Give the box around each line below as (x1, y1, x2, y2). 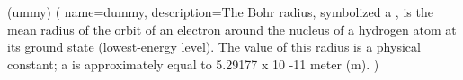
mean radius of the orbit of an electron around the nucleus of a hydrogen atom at (7, 20, 457, 38)
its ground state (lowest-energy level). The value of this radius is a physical (7, 37, 421, 56)
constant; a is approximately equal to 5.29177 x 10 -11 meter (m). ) (7, 54, 379, 73)
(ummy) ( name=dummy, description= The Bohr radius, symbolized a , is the (7, 3, 433, 20)
